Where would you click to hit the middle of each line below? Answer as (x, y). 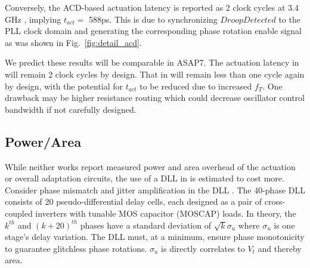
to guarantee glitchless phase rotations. (76, 248)
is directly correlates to (203, 248)
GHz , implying (33, 19)
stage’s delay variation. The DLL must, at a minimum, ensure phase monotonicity (155, 237)
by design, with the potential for (64, 86)
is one (284, 225)
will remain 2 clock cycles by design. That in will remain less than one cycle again (155, 74)
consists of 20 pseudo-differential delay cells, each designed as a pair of (134, 201)
